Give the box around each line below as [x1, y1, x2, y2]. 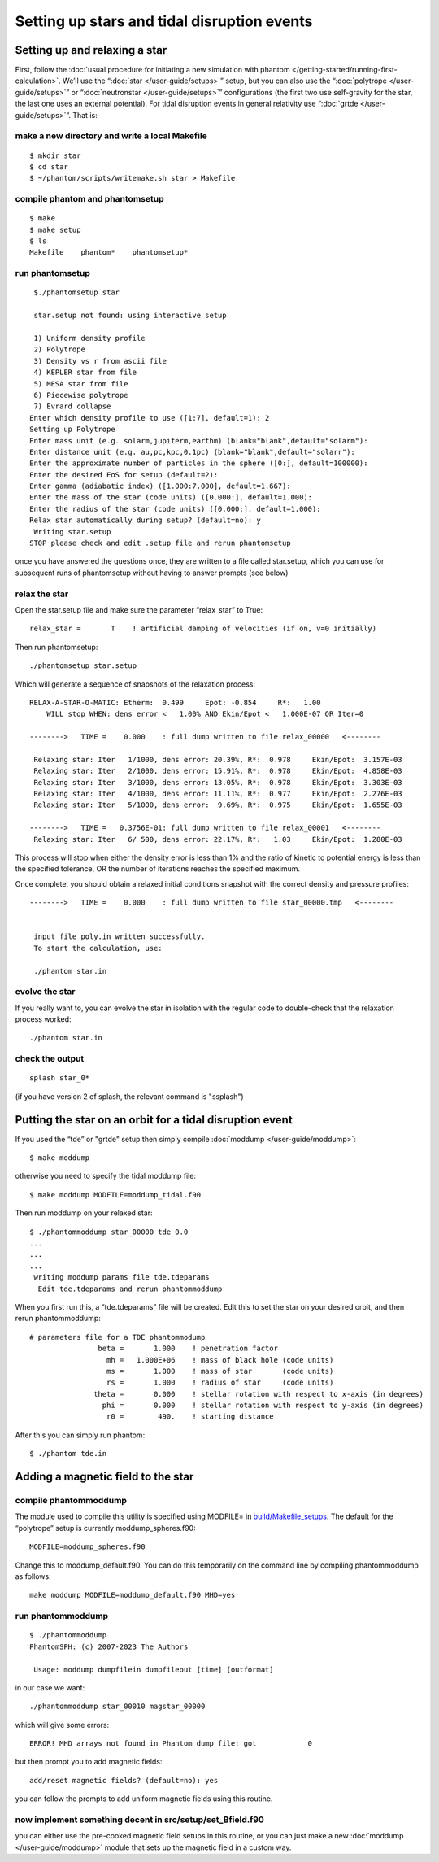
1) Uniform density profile [33, 334, 146, 342]
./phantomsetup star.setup [29, 661, 137, 670]
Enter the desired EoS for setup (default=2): [29, 470, 219, 479]
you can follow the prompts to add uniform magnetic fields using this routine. [15, 1794, 273, 1803]
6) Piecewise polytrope [33, 390, 128, 399]
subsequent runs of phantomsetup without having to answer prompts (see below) [15, 568, 289, 578]
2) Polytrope [33, 345, 85, 354]
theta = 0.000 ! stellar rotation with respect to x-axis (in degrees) [93, 1389, 424, 1398]
